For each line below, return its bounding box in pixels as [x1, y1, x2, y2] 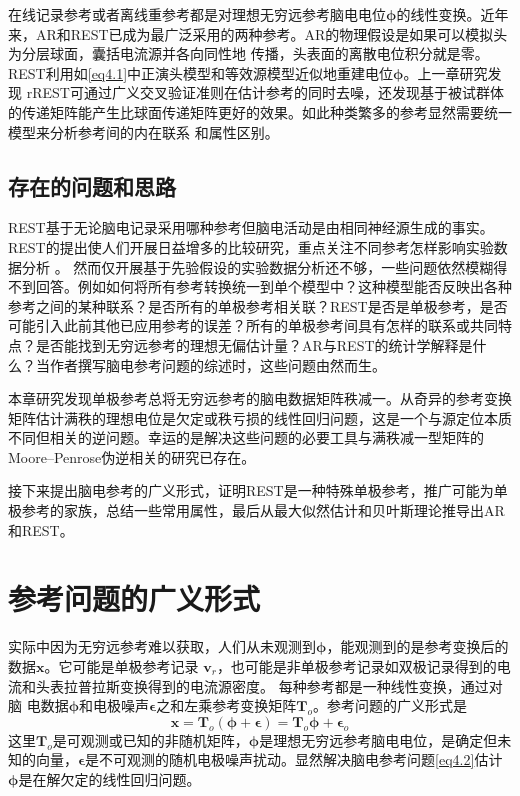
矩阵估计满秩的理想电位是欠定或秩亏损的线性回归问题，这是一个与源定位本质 [8, 407, 512, 428]
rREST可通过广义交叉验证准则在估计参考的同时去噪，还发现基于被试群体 [26, 82, 504, 103]
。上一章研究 [403, 62, 488, 83]
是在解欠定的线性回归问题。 [18, 768, 201, 789]
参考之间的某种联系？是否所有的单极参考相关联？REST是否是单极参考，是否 [8, 295, 508, 316]
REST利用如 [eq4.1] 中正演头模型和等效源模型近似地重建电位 [8, 62, 394, 83]
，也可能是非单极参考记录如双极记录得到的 [216, 655, 497, 676]
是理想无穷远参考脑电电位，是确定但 [259, 729, 498, 750]
